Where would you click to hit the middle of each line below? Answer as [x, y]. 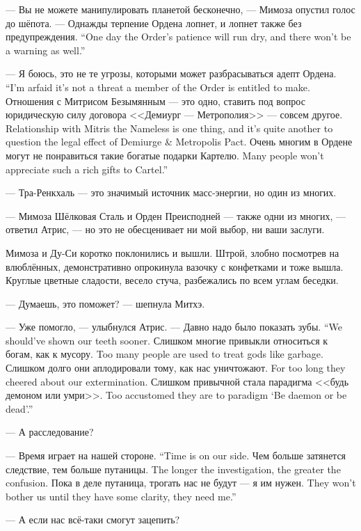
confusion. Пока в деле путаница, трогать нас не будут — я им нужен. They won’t [181, 483]
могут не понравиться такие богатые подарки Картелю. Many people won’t [165, 155]
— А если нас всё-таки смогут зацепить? [93, 520]
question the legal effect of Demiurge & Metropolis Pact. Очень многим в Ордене [179, 142]
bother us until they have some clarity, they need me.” [121, 496]
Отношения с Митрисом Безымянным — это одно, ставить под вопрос [155, 101]
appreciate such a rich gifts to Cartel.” [87, 169]
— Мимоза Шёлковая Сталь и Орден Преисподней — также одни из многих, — [176, 215]
